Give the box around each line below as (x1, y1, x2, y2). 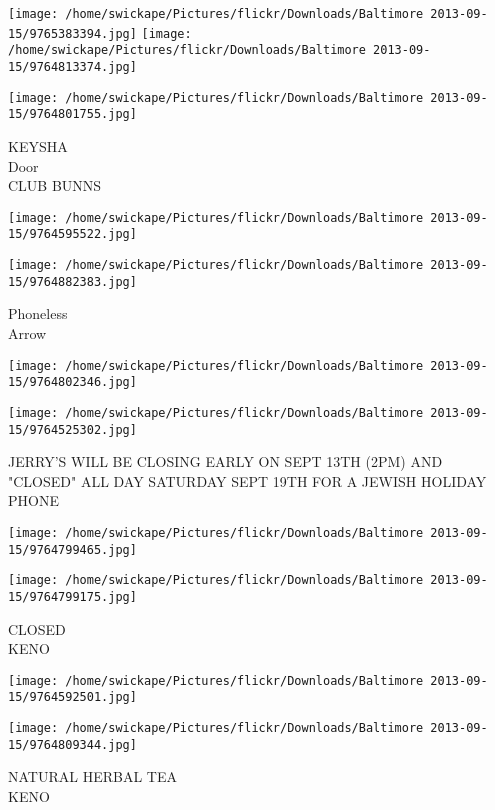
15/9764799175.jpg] (8, 589, 137, 604)
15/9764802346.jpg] (8, 375, 137, 390)
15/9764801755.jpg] (8, 107, 137, 122)
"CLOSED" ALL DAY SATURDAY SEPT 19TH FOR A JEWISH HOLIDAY (8, 470, 487, 491)
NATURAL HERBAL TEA (8, 766, 177, 787)
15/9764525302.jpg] (8, 422, 137, 437)
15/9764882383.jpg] (8, 274, 137, 289)
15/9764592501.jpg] (8, 690, 137, 705)
